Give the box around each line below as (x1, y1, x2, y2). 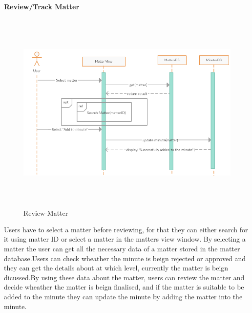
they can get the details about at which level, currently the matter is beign (4, 263, 229, 273)
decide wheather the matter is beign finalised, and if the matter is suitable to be (4, 282, 244, 292)
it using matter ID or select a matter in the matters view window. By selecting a (4, 234, 246, 244)
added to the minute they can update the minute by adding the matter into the (4, 291, 243, 301)
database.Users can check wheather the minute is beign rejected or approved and (4, 253, 246, 263)
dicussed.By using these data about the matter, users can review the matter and (4, 272, 245, 282)
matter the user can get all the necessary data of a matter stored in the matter (4, 243, 240, 253)
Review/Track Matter (4, 1, 80, 11)
